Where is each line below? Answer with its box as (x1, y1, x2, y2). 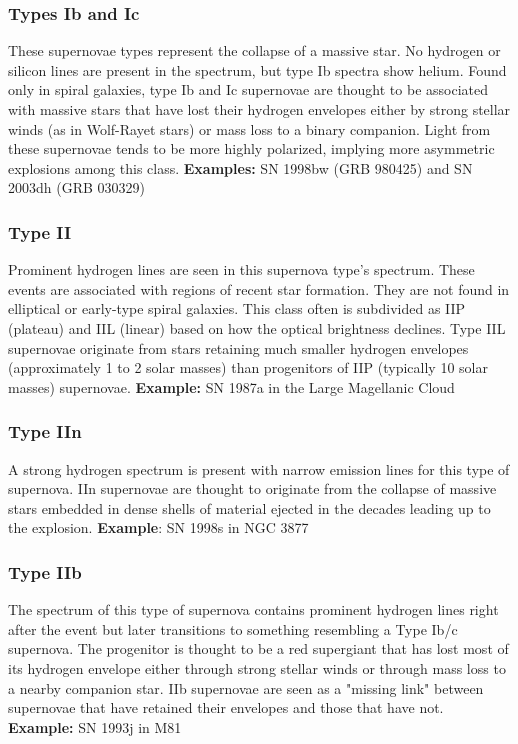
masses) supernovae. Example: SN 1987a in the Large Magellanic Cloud (8, 376, 455, 397)
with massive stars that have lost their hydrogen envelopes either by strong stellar (8, 99, 511, 119)
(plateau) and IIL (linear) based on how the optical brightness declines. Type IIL (8, 317, 506, 338)
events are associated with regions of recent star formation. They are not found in (8, 278, 510, 299)
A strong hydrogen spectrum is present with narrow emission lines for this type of (8, 458, 510, 479)
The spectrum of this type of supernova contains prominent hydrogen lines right (8, 599, 499, 620)
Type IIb (8, 559, 82, 584)
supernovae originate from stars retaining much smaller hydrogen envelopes (8, 337, 469, 358)
